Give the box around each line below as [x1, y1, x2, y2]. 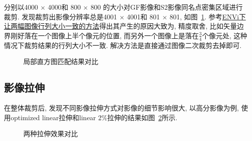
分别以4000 [4, 2, 38, 12]
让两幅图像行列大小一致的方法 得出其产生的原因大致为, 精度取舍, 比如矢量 [4, 21, 237, 31]
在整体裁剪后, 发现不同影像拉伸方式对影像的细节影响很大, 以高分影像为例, [4, 103, 239, 112]
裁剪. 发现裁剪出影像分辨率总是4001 [4, 11, 117, 21]
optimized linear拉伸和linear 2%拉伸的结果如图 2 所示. [10, 112, 178, 122]
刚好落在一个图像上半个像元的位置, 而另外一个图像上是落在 [10, 30, 199, 40]
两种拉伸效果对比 [23, 128, 78, 139]
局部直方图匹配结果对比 [23, 56, 98, 66]
